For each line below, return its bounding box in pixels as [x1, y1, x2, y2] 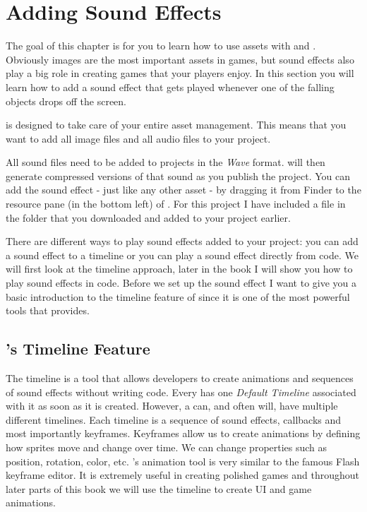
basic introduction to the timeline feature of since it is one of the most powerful [6, 289, 350, 304]
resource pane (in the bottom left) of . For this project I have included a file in [6, 196, 346, 211]
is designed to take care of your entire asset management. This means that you [6, 117, 347, 132]
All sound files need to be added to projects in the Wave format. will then [6, 155, 325, 169]
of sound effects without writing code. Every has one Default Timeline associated [6, 384, 356, 399]
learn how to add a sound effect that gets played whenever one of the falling [6, 79, 335, 94]
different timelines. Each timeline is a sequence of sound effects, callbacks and [6, 412, 342, 427]
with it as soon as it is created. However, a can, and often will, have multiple [6, 398, 338, 413]
